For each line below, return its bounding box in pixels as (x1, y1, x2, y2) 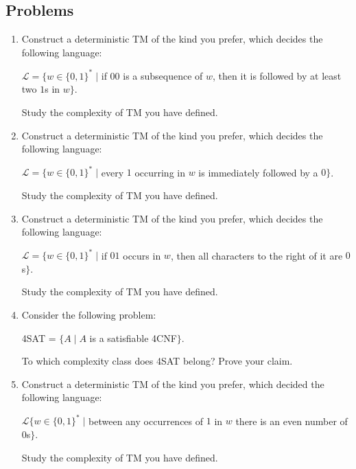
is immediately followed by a (198, 165, 318, 179)
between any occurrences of (88, 413, 204, 428)
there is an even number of (235, 413, 348, 428)
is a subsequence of (123, 68, 203, 82)
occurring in (134, 165, 185, 179)
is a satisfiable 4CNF (89, 330, 177, 345)
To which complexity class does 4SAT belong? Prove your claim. (21, 354, 293, 368)
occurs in (123, 248, 161, 262)
